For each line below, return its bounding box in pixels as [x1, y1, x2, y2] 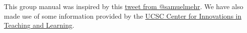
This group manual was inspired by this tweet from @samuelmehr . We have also [4, 1, 244, 11]
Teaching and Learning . [4, 20, 75, 30]
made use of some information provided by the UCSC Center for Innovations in [4, 11, 242, 21]
